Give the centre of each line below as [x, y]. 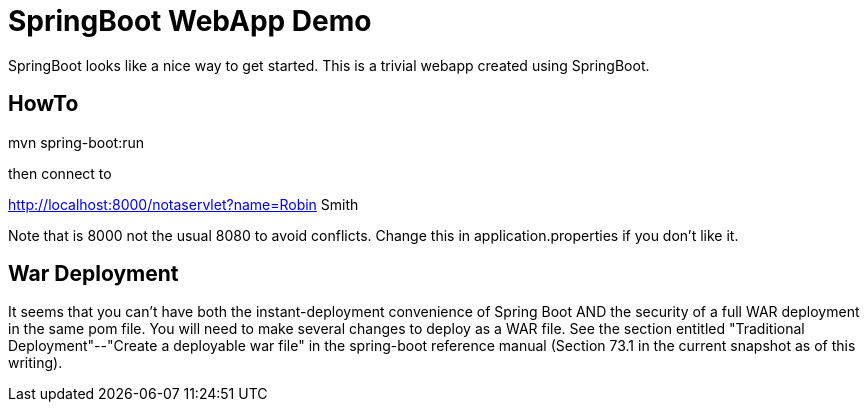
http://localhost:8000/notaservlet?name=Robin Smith [183, 204]
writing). [35, 363]
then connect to [60, 173]
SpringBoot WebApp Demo [190, 21]
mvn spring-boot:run [76, 142]
